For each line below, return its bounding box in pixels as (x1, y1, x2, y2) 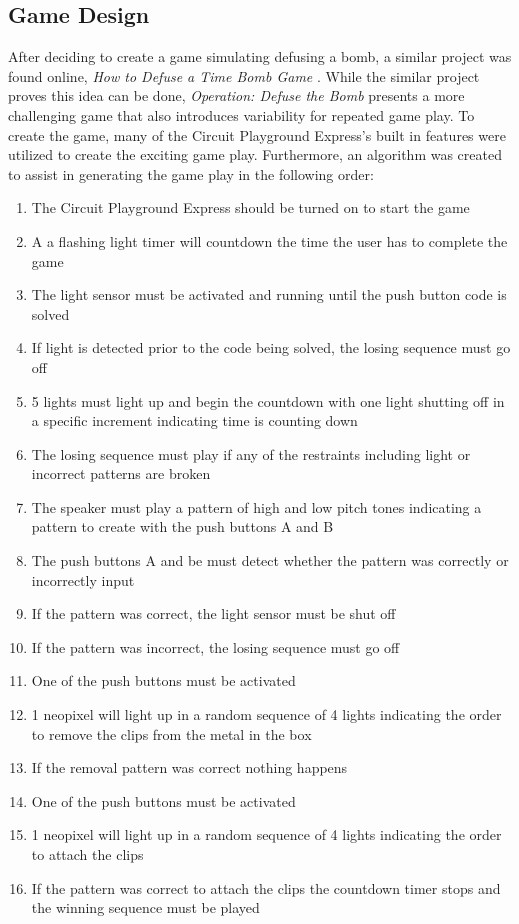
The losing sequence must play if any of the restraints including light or (31, 443, 471, 464)
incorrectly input (31, 569, 135, 590)
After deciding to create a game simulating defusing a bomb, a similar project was (8, 46, 512, 67)
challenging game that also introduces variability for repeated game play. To (8, 104, 475, 125)
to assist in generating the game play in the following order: (8, 163, 374, 184)
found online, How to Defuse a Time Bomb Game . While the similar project (8, 65, 480, 86)
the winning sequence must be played (31, 897, 260, 918)
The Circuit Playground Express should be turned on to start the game (31, 197, 470, 218)
